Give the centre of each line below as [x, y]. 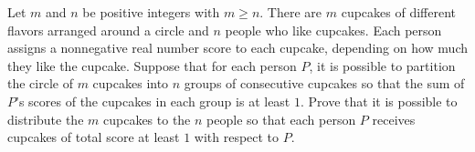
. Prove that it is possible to [379, 101]
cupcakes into [131, 83]
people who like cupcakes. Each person [333, 30]
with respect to [237, 137]
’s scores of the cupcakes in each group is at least [153, 101]
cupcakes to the [147, 119]
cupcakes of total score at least [94, 137]
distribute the [46, 119]
